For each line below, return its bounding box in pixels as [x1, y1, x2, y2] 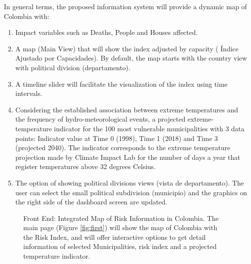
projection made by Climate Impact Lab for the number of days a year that [15, 152, 240, 162]
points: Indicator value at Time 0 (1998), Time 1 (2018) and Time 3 [15, 133, 218, 143]
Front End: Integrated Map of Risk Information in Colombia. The [23, 213, 219, 223]
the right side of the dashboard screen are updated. [15, 197, 168, 207]
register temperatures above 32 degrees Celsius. [15, 161, 156, 171]
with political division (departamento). [15, 62, 130, 72]
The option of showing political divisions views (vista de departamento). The [15, 177, 244, 187]
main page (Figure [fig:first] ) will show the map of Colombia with [23, 222, 218, 233]
